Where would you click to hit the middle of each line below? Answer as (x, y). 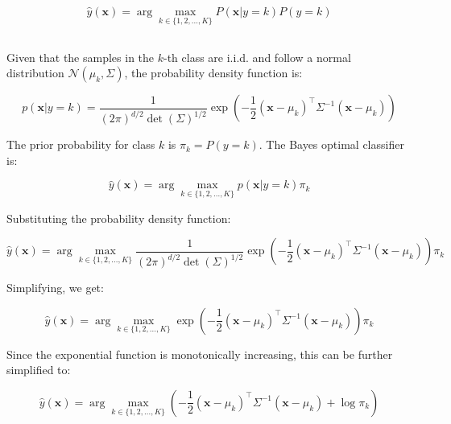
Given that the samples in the (81, 57)
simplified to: (39, 370)
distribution (35, 73)
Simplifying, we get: (55, 288)
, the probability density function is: (213, 73)
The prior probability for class (81, 144)
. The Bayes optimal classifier (331, 144)
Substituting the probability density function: (119, 218)
